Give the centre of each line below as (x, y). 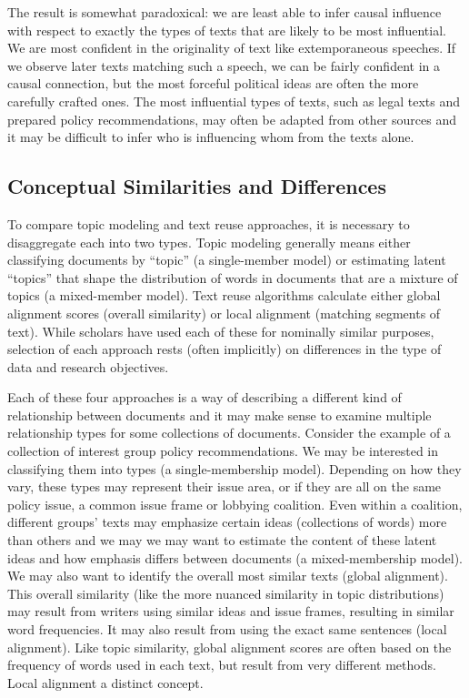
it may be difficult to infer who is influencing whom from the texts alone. (211, 137)
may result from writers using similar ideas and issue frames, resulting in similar (231, 611)
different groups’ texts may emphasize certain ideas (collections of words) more (227, 522)
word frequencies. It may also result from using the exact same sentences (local (227, 629)
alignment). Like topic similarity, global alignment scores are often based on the (230, 647)
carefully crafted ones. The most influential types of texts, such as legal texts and (234, 101)
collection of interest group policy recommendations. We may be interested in (223, 451)
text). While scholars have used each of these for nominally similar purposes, (221, 331)
